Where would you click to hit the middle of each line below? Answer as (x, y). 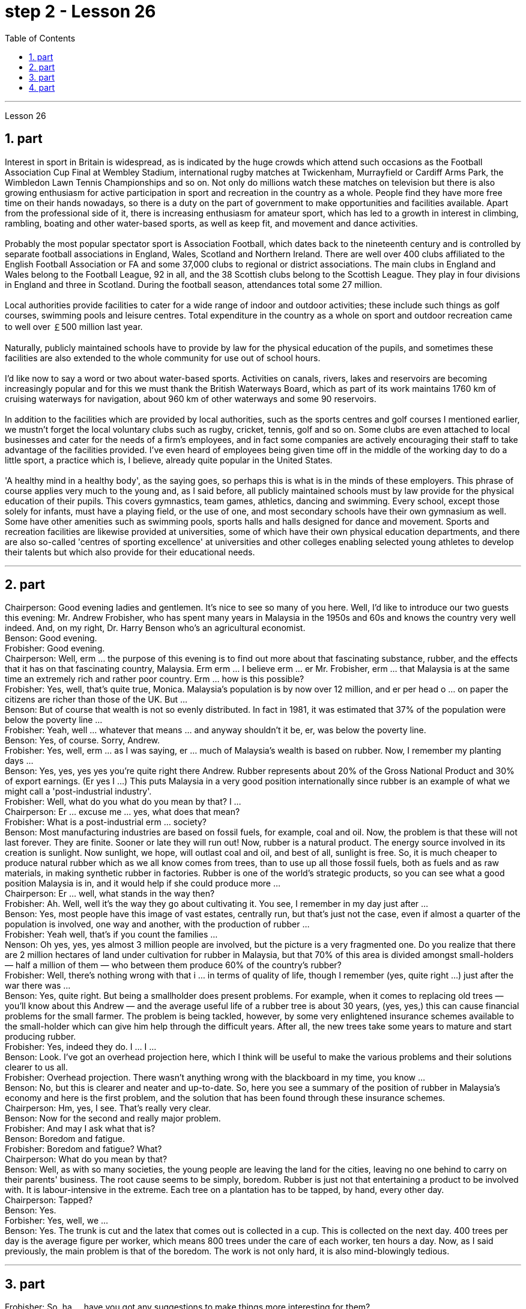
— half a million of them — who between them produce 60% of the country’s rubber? (173, 965)
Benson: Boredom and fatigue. (65, 1139)
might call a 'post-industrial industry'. (78, 792)
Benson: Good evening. (51, 638)
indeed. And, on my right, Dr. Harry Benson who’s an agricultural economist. (155, 628)
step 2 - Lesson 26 (80, 11)
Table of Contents (40, 38)
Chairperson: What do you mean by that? (86, 1159)
